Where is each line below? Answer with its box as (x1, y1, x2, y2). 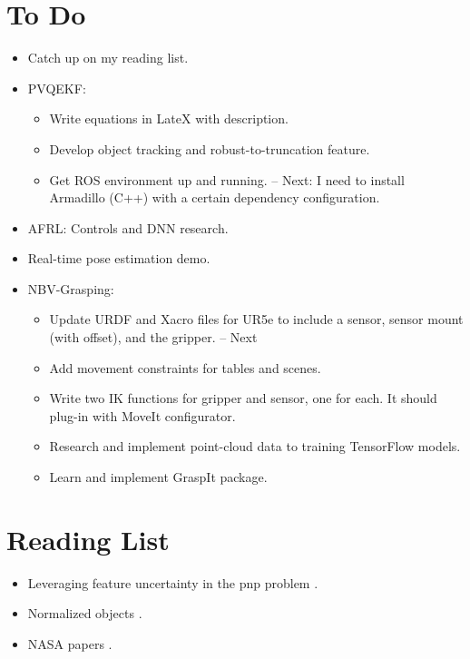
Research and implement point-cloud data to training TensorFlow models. (49, 437, 461, 456)
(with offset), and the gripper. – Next (49, 328, 258, 347)
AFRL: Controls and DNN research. (27, 218, 229, 237)
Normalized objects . (27, 604, 142, 623)
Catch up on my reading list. (27, 48, 189, 67)
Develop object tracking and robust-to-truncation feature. (49, 139, 370, 158)
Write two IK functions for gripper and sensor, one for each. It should (49, 389, 437, 408)
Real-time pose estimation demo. (27, 249, 211, 268)
